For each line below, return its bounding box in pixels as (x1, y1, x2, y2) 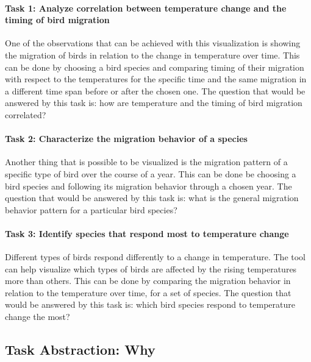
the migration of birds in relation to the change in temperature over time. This (5, 48, 300, 61)
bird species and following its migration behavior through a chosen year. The (5, 179, 292, 192)
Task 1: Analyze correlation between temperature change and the (5, 1, 287, 14)
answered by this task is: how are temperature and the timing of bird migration (5, 96, 302, 109)
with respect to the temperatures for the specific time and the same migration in (5, 73, 307, 85)
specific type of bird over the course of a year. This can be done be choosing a (5, 167, 296, 180)
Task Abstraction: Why (5, 340, 155, 359)
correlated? (5, 108, 46, 121)
